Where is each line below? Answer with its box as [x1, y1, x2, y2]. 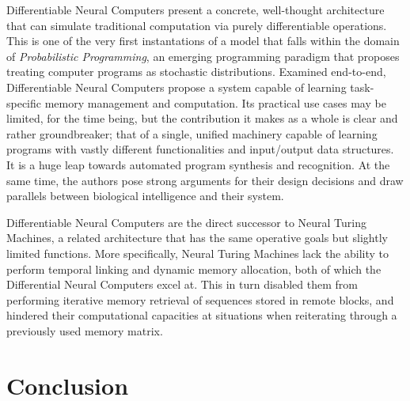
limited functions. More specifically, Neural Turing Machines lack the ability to [6, 244, 389, 261]
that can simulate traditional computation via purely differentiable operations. [6, 17, 387, 33]
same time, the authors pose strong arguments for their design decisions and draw [6, 172, 404, 188]
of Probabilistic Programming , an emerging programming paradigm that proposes [6, 47, 400, 64]
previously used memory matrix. [6, 322, 163, 339]
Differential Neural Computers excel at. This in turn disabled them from [6, 276, 358, 293]
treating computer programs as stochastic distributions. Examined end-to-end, [6, 63, 386, 80]
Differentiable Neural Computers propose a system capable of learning [6, 78, 347, 95]
